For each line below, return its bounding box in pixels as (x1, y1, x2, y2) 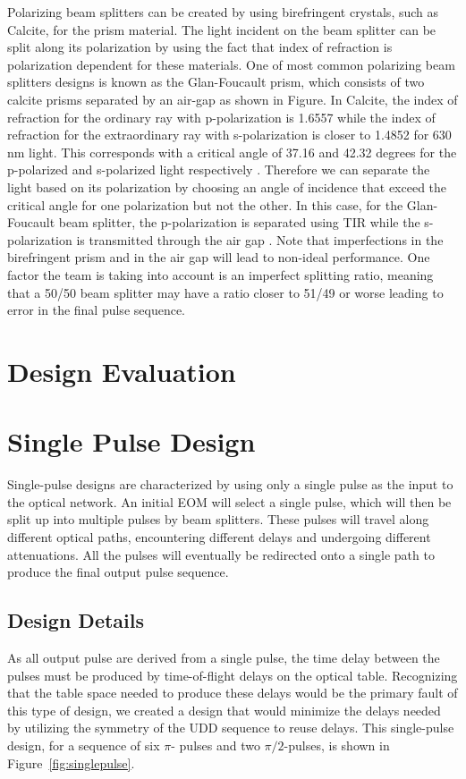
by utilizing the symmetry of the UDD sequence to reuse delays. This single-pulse (7, 718, 454, 737)
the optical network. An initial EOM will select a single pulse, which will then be (7, 492, 452, 511)
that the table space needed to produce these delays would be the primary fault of (7, 683, 458, 702)
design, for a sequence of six (7, 735, 160, 754)
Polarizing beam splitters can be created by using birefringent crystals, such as (7, 3, 439, 21)
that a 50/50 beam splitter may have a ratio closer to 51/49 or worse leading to (7, 283, 444, 301)
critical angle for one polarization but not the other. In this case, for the (7, 195, 403, 214)
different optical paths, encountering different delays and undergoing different (7, 527, 431, 546)
